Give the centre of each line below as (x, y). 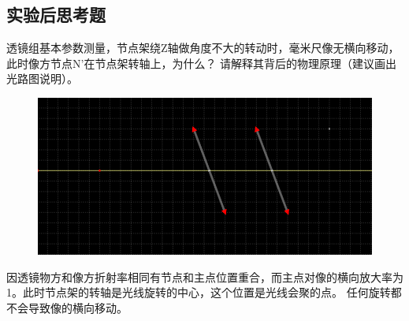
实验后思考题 (56, 15)
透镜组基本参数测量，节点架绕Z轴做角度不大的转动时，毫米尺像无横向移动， (203, 48)
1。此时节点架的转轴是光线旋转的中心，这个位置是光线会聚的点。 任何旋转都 (204, 292)
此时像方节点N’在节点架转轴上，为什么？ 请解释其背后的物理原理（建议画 (196, 63)
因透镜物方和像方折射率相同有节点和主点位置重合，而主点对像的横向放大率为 (205, 276)
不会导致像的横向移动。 (67, 308)
